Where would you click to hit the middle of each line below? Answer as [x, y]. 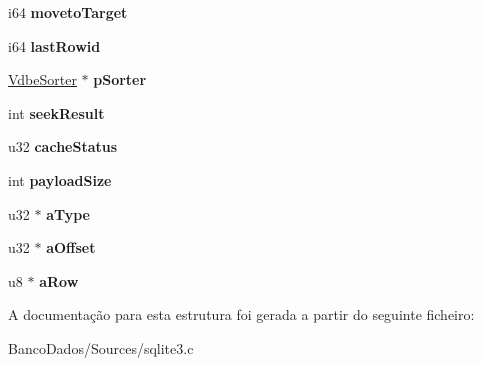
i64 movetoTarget [68, 12]
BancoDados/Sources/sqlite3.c [101, 347]
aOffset [71, 247]
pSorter [120, 79]
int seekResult [56, 112]
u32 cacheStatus [63, 146]
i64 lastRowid [54, 45]
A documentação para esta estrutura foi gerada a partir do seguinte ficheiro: [241, 314]
